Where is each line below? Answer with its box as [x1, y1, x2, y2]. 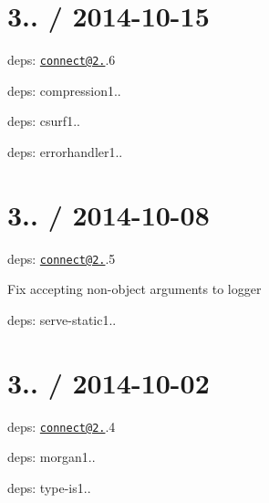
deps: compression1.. [7, 80, 121, 100]
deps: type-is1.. [7, 477, 91, 497]
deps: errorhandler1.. [7, 141, 123, 161]
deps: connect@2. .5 [7, 248, 116, 267]
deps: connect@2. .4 [7, 416, 116, 435]
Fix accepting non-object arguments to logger [7, 279, 262, 299]
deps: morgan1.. [7, 447, 96, 466]
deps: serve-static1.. [7, 309, 117, 329]
